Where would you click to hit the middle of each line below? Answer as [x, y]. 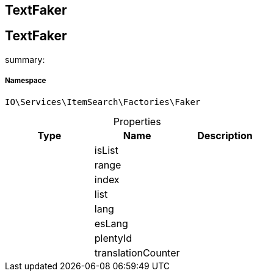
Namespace [26, 81]
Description [225, 135]
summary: [25, 59]
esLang [111, 223]
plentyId [113, 238]
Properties [137, 121]
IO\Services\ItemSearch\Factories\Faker [103, 102]
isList [106, 150]
